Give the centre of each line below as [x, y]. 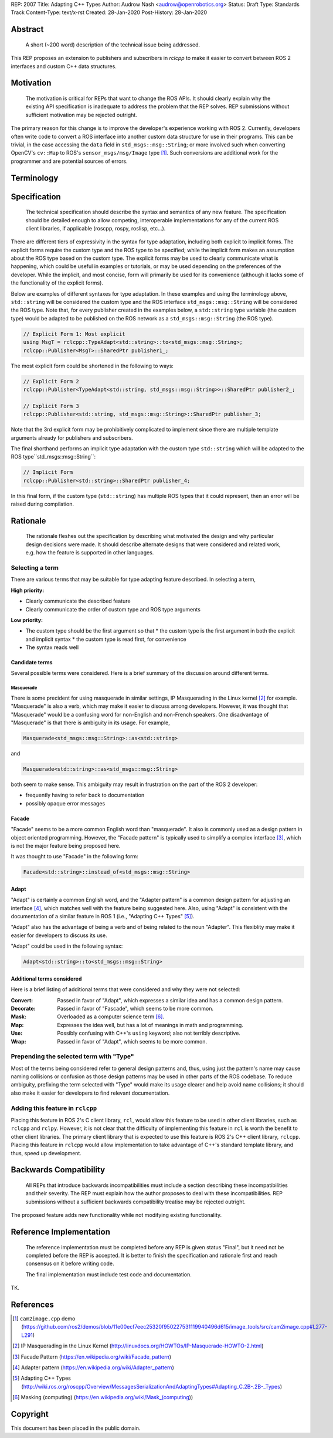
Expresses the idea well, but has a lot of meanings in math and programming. [150, 1025]
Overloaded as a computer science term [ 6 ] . [111, 1016]
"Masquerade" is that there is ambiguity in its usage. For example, [90, 723]
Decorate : [23, 1008]
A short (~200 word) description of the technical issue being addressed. [113, 45]
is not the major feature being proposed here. [66, 845]
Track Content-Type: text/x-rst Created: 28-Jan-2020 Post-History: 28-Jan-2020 [109, 12]
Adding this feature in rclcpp [54, 1108]
